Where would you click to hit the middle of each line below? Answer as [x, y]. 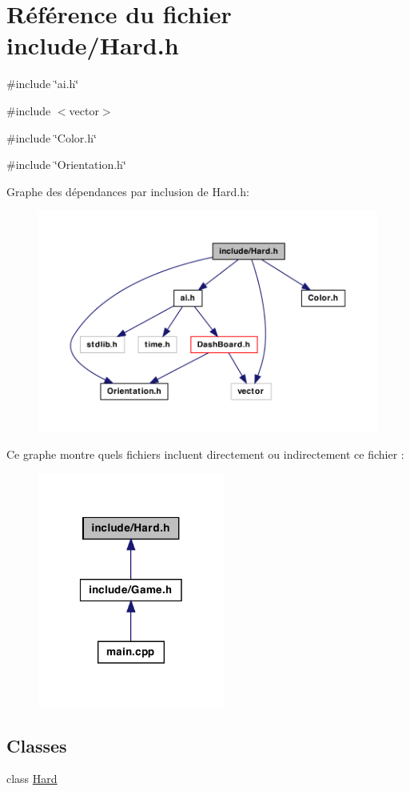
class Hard [32, 779]
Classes [37, 745]
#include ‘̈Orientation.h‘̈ [66, 165]
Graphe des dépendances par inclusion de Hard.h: [128, 191]
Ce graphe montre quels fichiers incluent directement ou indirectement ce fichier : [205, 454]
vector [84, 110]
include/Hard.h [93, 45]
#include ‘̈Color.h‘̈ [52, 137]
